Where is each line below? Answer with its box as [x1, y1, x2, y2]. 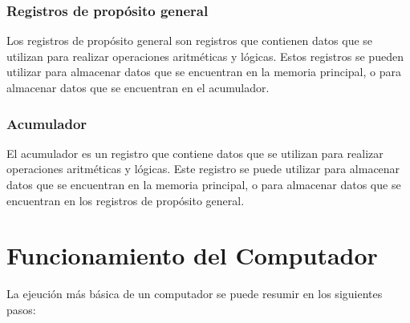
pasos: [6, 301, 36, 317]
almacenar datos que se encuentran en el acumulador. [6, 79, 270, 95]
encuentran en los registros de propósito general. [6, 192, 245, 208]
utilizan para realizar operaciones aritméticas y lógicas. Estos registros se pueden [6, 47, 404, 64]
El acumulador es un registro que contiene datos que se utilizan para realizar [6, 144, 384, 161]
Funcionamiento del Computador [6, 239, 378, 272]
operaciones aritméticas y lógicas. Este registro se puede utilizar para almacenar [6, 160, 400, 177]
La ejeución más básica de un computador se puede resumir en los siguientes [6, 285, 383, 302]
